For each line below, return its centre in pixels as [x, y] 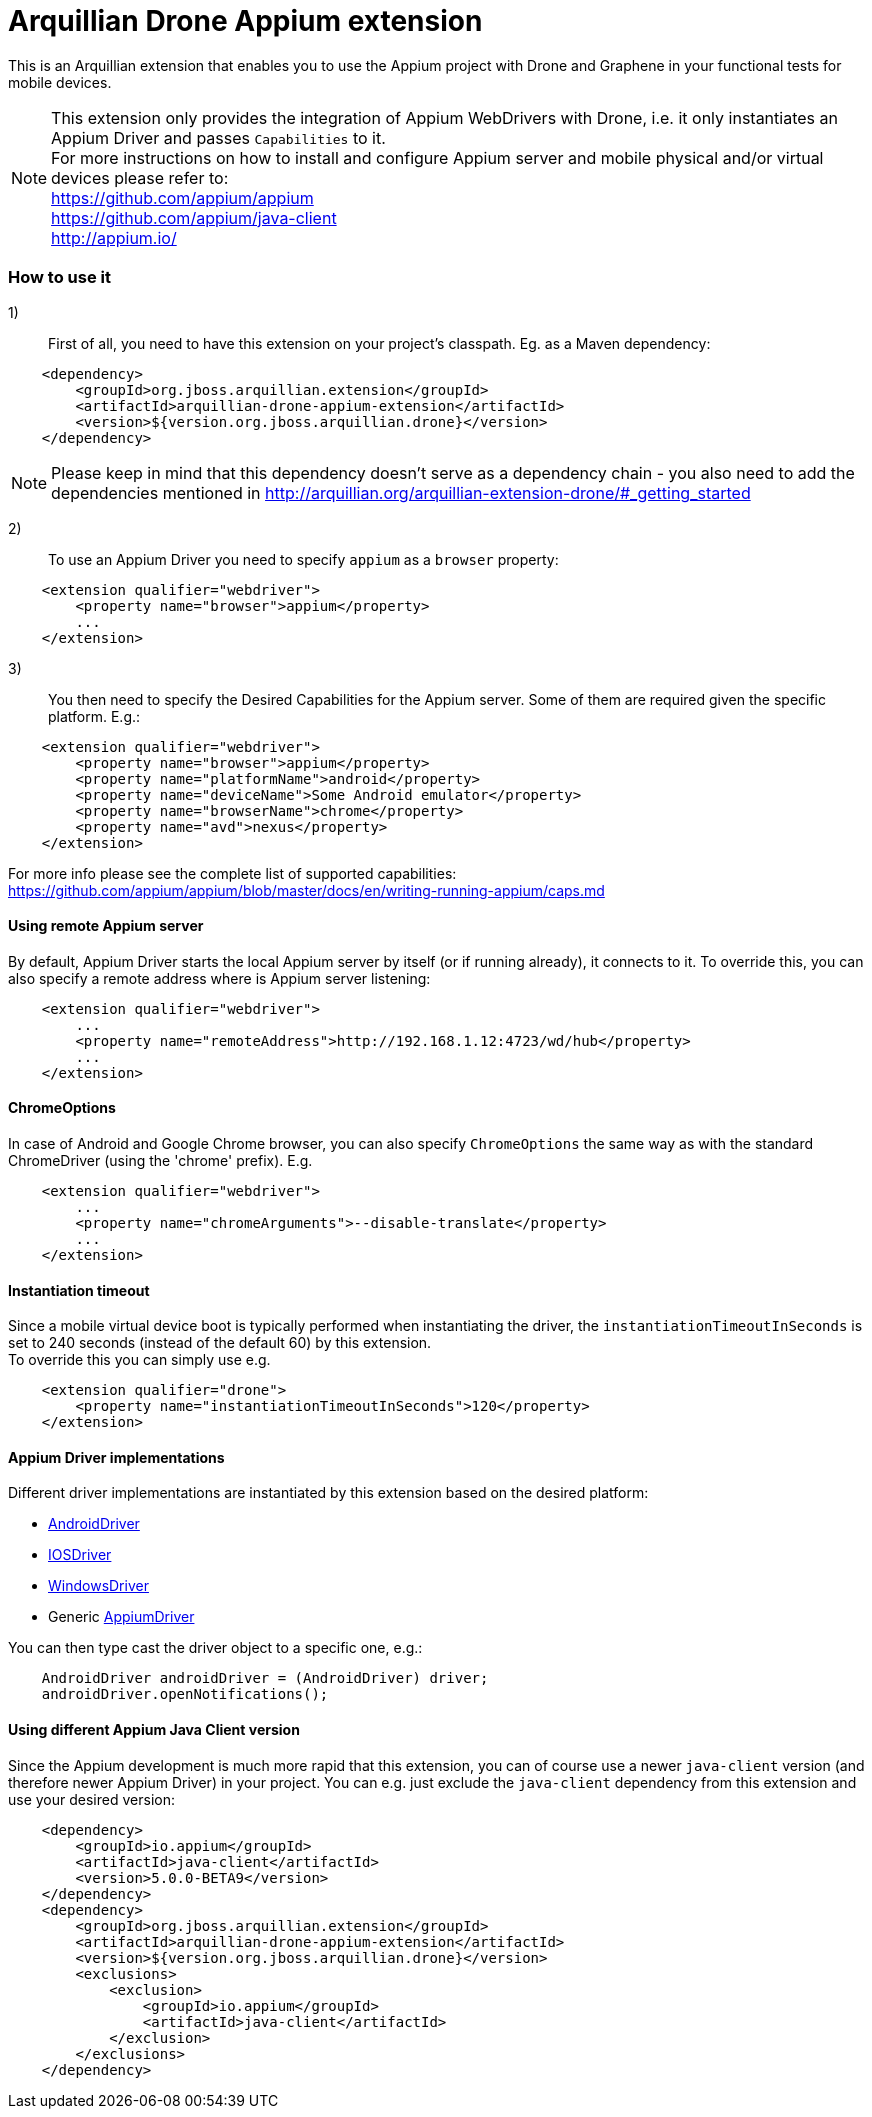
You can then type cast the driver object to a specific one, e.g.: [215, 1648]
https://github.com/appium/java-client [194, 217]
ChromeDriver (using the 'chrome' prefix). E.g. [160, 1160]
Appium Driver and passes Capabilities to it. [218, 137]
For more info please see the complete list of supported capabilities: [232, 873]
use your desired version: [91, 1799]
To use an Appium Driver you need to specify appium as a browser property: [303, 559]
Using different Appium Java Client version [154, 1729]
